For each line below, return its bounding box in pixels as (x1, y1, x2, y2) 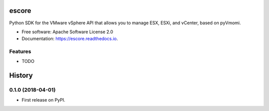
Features (9, 48, 31, 55)
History (9, 71, 33, 80)
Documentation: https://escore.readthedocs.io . (21, 36, 118, 42)
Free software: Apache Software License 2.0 (21, 29, 114, 35)
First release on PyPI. (21, 97, 66, 103)
